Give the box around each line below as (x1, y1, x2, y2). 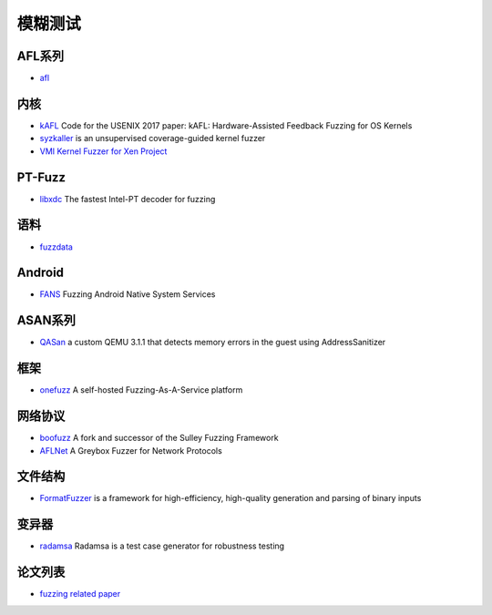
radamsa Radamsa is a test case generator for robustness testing (39, 540, 285, 551)
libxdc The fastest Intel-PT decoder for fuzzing (39, 193, 216, 204)
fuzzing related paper (39, 589, 121, 600)
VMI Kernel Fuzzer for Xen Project (39, 146, 168, 157)
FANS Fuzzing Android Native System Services (39, 289, 216, 300)
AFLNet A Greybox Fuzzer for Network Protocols (39, 445, 222, 456)
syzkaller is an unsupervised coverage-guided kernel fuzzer (39, 133, 266, 144)
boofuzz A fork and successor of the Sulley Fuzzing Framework (39, 433, 279, 444)
